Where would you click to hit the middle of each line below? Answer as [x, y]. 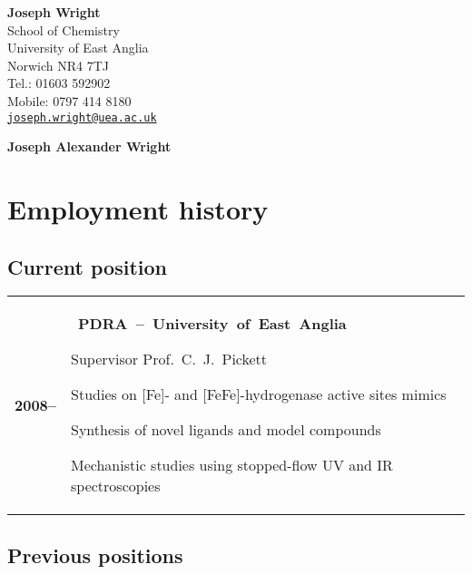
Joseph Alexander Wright [89, 146]
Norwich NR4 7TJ [59, 65]
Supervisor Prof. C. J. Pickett [169, 359]
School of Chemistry [64, 29]
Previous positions [95, 555]
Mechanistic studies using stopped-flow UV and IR [232, 465]
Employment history [138, 209]
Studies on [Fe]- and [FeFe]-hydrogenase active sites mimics [259, 394]
